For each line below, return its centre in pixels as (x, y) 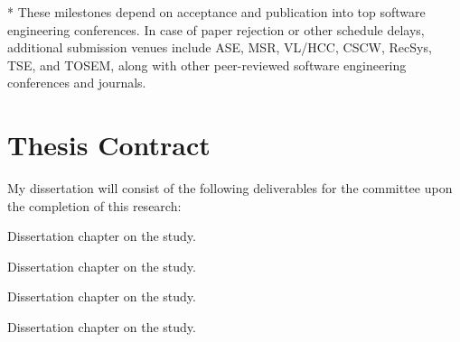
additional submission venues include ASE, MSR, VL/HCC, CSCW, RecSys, (220, 47)
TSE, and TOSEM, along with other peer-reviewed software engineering (207, 65)
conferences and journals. (77, 83)
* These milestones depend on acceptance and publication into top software (216, 12)
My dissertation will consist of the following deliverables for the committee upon (230, 188)
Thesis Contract (109, 145)
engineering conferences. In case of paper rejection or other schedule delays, (216, 29)
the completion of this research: (94, 205)
